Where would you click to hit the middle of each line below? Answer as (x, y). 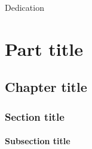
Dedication (24, 7)
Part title (44, 48)
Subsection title (38, 141)
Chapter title (46, 87)
